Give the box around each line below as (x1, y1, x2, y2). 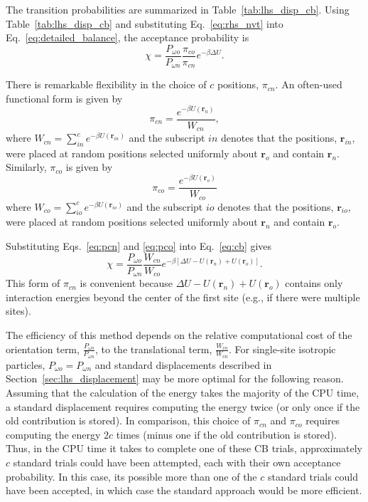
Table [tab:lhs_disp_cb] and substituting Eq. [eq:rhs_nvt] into (6, 16, 283, 31)
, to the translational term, (95, 341, 212, 356)
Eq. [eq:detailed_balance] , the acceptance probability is (6, 30, 249, 45)
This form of (6, 276, 60, 291)
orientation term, (6, 341, 80, 356)
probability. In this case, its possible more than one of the (6, 469, 257, 483)
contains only (285, 276, 343, 291)
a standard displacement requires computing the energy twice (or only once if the (6, 399, 360, 414)
